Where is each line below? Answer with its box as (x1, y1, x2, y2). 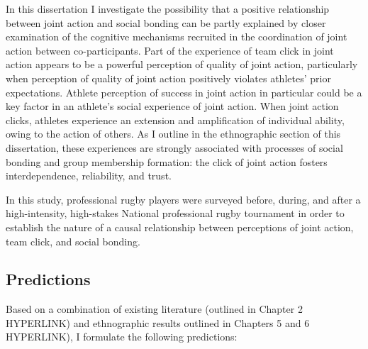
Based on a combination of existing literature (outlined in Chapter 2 (6, 301, 303, 316)
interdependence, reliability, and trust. (6, 168, 172, 183)
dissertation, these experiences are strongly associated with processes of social (6, 140, 343, 155)
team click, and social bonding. (6, 233, 140, 248)
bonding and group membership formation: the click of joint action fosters (6, 154, 328, 169)
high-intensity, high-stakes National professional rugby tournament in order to (6, 206, 345, 221)
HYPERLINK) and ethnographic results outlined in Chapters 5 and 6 (6, 315, 310, 330)
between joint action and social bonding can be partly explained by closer (6, 15, 326, 30)
